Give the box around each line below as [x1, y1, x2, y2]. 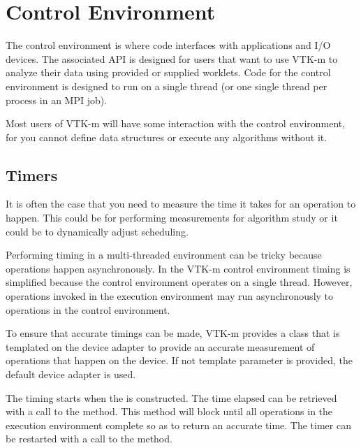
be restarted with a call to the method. [6, 431, 172, 446]
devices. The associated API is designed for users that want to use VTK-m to [6, 51, 338, 66]
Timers [6, 164, 58, 185]
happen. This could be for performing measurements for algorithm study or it [6, 210, 338, 225]
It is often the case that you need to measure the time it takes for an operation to [6, 196, 356, 211]
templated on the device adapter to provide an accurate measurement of [6, 339, 315, 354]
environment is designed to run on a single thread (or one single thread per [6, 78, 327, 93]
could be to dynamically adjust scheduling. [6, 224, 189, 238]
